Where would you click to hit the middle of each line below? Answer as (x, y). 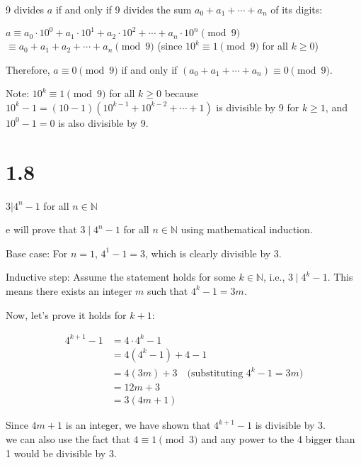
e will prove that (41, 229)
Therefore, (28, 69)
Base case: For (37, 253)
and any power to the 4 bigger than (278, 438)
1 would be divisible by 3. (61, 453)
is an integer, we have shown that (138, 425)
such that (168, 290)
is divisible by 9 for (258, 107)
